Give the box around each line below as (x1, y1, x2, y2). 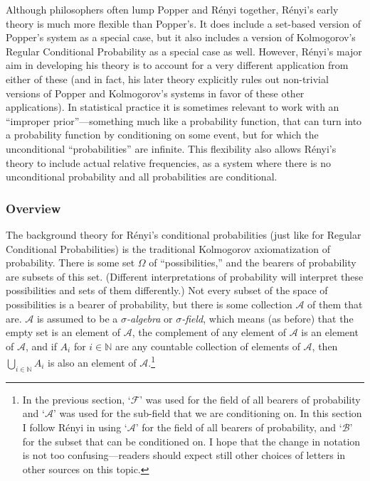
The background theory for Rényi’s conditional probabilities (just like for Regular (6, 227, 361, 242)
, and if (25, 338, 57, 353)
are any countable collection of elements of (115, 338, 300, 353)
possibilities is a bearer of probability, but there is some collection (6, 296, 292, 311)
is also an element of (47, 355, 137, 369)
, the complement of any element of (132, 325, 286, 340)
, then (312, 338, 338, 353)
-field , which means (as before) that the (181, 310, 354, 325)
